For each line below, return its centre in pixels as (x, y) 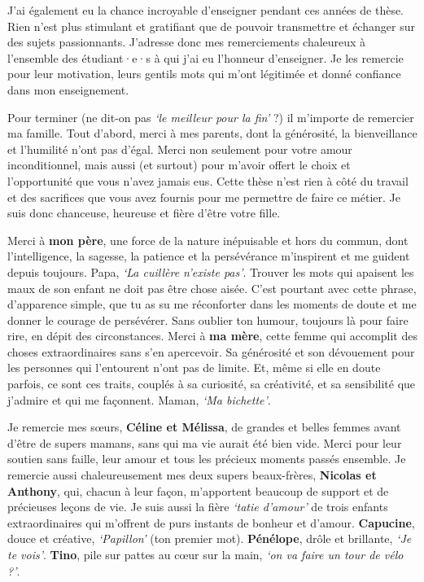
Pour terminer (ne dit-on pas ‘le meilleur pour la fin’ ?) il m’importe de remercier (211, 117)
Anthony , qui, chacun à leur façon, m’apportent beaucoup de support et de (198, 490)
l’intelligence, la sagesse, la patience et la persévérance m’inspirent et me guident (209, 256)
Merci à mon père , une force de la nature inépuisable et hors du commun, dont (208, 240)
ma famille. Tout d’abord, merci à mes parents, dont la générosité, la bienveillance (212, 133)
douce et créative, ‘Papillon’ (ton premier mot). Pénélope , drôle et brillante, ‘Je (210, 538)
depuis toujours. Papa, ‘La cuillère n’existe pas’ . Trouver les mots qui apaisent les (211, 271)
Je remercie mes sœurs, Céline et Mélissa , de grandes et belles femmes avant (204, 427)
